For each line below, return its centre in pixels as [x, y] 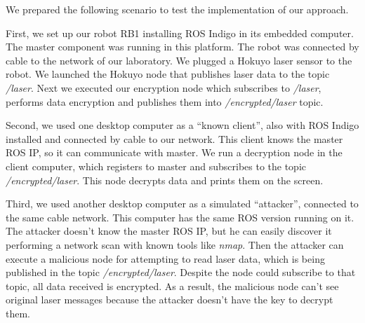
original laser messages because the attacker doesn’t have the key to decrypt [170, 300]
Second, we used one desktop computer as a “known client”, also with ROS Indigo [182, 125]
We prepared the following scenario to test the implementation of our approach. [177, 9]
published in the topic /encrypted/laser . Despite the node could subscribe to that [181, 272]
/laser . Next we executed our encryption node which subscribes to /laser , [164, 87]
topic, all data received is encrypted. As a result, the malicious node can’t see [172, 286]
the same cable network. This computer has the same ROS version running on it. [180, 217]
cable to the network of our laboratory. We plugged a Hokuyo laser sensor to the [179, 60]
